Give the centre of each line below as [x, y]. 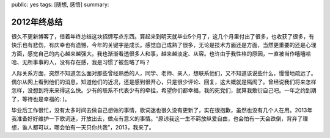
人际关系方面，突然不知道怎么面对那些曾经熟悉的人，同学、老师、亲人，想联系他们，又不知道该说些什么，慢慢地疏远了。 [164, 73]
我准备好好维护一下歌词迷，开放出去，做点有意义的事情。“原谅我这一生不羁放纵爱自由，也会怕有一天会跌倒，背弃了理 [160, 118]
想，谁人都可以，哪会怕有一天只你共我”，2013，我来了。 [83, 127]
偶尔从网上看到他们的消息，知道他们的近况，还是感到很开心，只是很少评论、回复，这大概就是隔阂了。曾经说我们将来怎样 [164, 82]
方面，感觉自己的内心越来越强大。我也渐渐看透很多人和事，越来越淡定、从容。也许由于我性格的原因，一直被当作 [153, 53]
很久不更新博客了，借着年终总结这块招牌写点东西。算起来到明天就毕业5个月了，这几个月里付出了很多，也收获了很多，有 [163, 36]
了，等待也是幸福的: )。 [41, 99]
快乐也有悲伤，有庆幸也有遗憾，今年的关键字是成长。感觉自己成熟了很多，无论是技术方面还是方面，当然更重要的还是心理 [164, 45]
